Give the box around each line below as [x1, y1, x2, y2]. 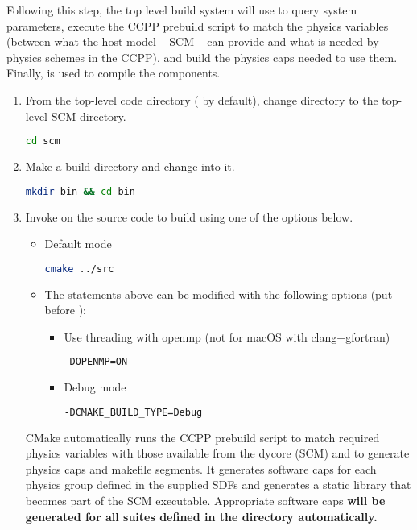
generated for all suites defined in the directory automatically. [25, 507, 378, 524]
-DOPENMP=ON [64, 356, 128, 368]
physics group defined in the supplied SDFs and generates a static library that [25, 476, 411, 493]
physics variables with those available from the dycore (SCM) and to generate [25, 445, 410, 462]
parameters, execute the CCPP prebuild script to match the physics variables [6, 17, 389, 34]
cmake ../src [44, 263, 114, 275]
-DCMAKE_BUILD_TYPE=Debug [64, 406, 203, 418]
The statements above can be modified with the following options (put [44, 285, 393, 302]
